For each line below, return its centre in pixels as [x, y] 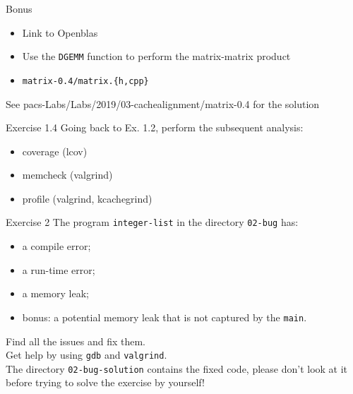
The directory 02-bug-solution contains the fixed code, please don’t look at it [177, 368]
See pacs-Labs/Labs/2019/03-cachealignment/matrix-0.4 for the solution [163, 103]
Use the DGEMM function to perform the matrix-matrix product [156, 56]
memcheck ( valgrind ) [67, 175]
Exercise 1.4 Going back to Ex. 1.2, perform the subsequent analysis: [155, 127]
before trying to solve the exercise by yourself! [105, 382]
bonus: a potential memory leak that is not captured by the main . [164, 317]
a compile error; [56, 246]
